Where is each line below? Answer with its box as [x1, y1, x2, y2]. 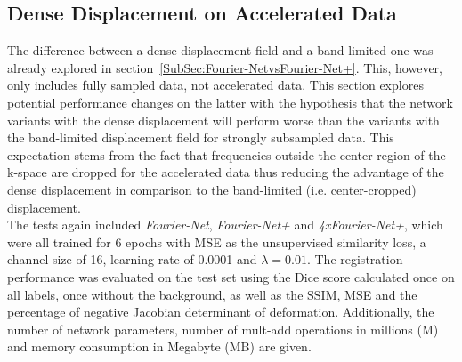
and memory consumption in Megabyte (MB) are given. [7, 337, 312, 356]
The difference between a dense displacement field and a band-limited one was [7, 41, 434, 60]
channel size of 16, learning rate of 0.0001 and [7, 250, 257, 269]
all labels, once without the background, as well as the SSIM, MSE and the [7, 285, 417, 303]
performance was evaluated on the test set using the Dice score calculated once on [7, 267, 455, 286]
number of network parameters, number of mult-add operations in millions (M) [7, 319, 439, 338]
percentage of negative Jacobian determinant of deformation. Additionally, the [7, 302, 434, 321]
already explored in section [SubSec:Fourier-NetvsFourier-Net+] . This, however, [7, 58, 442, 76]
